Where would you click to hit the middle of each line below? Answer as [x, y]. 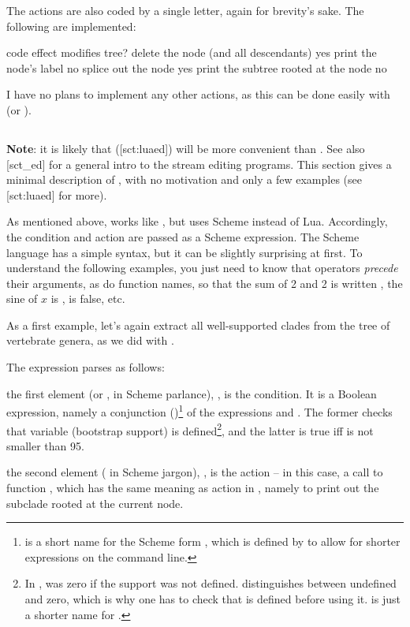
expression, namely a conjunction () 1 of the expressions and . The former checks [199, 411]
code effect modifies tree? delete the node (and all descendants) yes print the [192, 52]
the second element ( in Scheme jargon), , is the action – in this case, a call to [195, 472]
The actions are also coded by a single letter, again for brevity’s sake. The [185, 10]
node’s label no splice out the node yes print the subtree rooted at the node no [197, 67]
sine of [22, 299]
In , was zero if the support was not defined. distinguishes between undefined [211, 583]
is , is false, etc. [88, 299]
